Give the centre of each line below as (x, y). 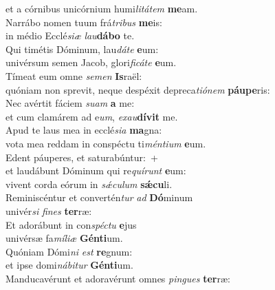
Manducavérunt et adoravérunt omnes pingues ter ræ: (118, 278)
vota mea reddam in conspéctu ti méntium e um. (106, 143)
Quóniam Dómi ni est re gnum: (69, 251)
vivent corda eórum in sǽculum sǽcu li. (89, 184)
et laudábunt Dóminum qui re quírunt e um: (96, 170)
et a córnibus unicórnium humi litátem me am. (102, 8)
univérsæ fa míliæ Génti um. (64, 238)
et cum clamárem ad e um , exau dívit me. (92, 116)
